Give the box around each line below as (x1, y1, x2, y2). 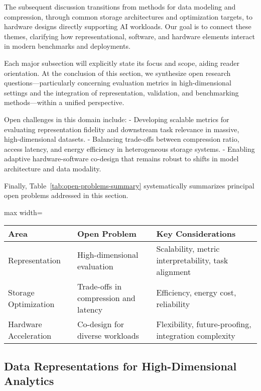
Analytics (4, 373, 54, 388)
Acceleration (8, 330, 52, 342)
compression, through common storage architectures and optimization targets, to (4, 11, 252, 22)
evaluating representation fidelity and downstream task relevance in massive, (4, 124, 239, 134)
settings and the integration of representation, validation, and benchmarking (4, 87, 239, 97)
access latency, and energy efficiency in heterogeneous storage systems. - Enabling (4, 143, 255, 154)
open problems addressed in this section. (4, 190, 128, 201)
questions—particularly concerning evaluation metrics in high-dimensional (4, 77, 231, 88)
